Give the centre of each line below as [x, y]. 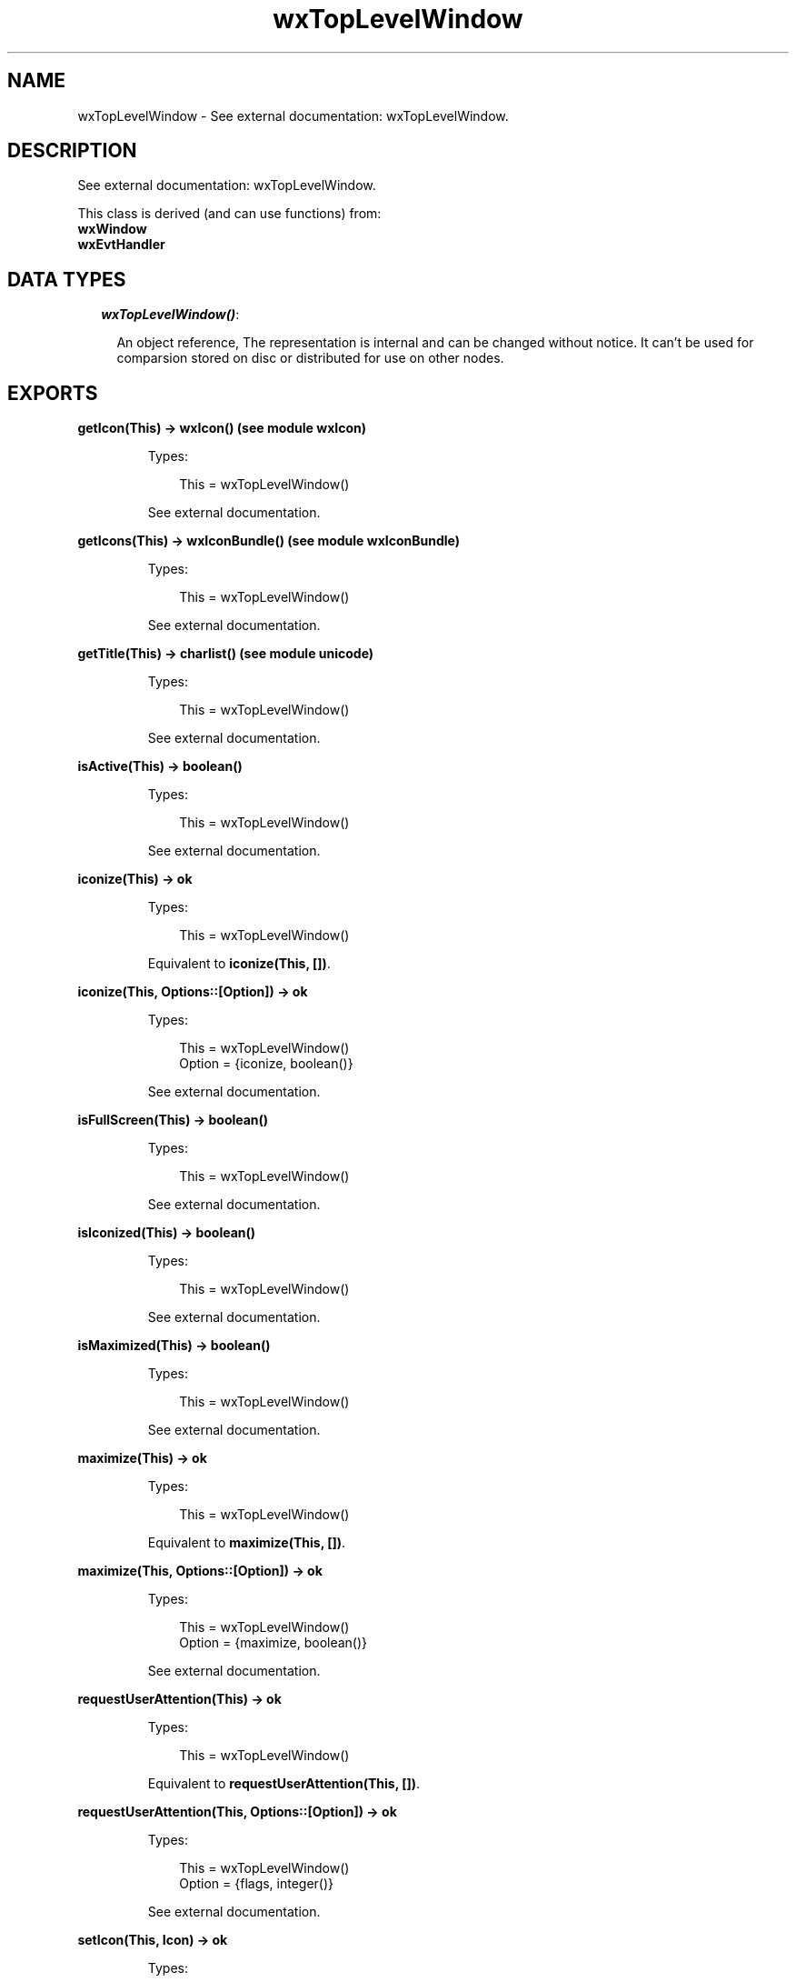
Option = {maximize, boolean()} [274, 1643]
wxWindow [112, 229]
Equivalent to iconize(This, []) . [239, 964]
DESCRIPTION [72, 151]
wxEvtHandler [121, 245]
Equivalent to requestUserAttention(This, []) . [284, 1784]
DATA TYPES [67, 279]
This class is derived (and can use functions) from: [229, 214]
